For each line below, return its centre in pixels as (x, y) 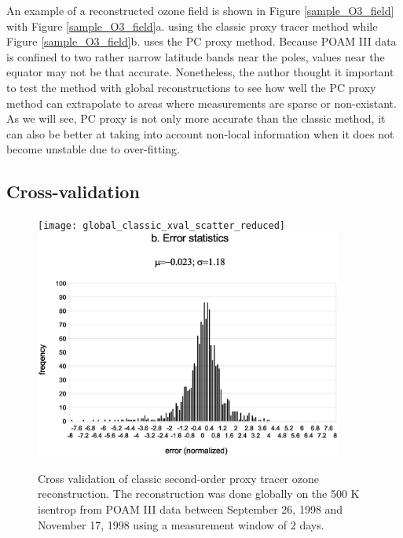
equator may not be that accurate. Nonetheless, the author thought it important (200, 72)
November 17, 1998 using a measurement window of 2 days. (181, 524)
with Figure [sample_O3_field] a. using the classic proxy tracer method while (192, 26)
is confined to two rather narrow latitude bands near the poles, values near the (196, 56)
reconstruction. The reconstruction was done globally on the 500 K (199, 494)
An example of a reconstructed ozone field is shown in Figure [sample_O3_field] (200, 10)
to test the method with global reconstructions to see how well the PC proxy (191, 87)
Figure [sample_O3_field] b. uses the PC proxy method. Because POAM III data (201, 41)
